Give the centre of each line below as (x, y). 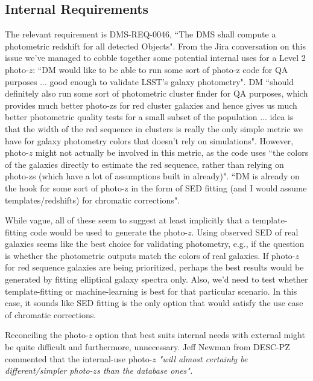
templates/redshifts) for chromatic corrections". (93, 200)
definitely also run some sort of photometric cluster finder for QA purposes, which (156, 93)
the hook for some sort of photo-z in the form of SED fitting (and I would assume (156, 187)
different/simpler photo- (49, 370)
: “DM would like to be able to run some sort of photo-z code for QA (160, 69)
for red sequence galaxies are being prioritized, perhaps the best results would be (154, 267)
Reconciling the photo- (47, 335)
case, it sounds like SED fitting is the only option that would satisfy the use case (154, 303)
